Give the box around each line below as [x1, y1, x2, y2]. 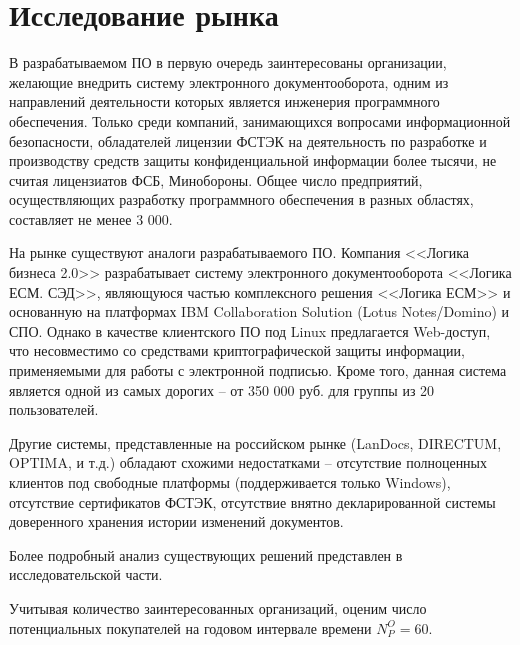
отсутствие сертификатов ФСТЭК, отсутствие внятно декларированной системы [9, 491, 496, 512]
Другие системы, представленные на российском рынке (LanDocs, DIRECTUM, [9, 432, 502, 453]
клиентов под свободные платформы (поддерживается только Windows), [9, 472, 451, 492]
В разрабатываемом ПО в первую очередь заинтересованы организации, [9, 52, 447, 73]
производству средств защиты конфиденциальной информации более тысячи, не [9, 150, 497, 171]
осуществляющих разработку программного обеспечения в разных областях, [9, 189, 474, 210]
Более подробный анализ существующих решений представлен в [9, 544, 403, 565]
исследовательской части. [9, 564, 163, 585]
